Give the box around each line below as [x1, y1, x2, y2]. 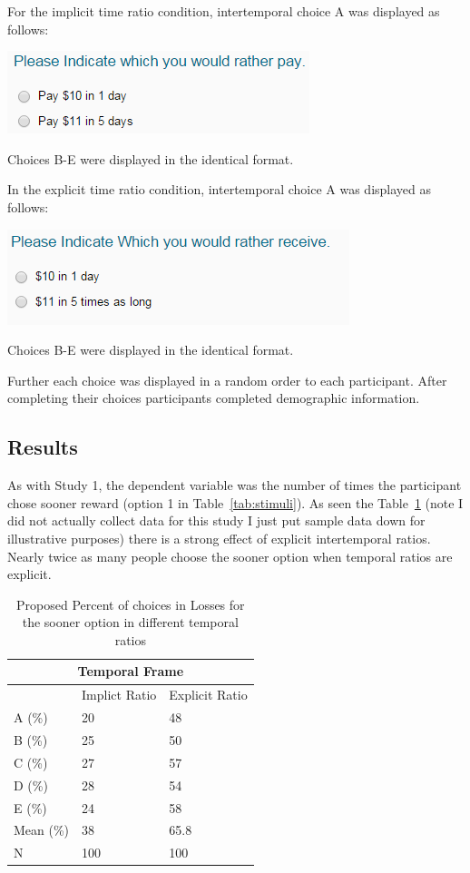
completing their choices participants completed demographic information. [7, 388, 420, 407]
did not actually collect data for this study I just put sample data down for [7, 511, 426, 530]
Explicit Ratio [169, 685, 248, 704]
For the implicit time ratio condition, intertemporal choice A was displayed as [7, 2, 440, 20]
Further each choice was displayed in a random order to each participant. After [7, 370, 447, 389]
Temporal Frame [77, 662, 184, 681]
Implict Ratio [82, 685, 157, 704]
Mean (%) [14, 820, 70, 839]
